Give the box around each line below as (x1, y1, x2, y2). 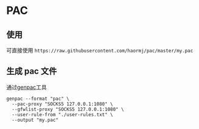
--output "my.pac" (12, 117, 59, 123)
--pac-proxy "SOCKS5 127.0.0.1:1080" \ (12, 101, 114, 107)
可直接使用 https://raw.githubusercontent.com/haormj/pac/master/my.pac (6, 47, 194, 54)
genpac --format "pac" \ (6, 96, 70, 102)
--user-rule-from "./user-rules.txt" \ (12, 111, 114, 117)
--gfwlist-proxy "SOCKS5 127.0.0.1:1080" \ (12, 106, 124, 113)
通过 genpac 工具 (6, 83, 47, 91)
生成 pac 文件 (6, 66, 57, 77)
